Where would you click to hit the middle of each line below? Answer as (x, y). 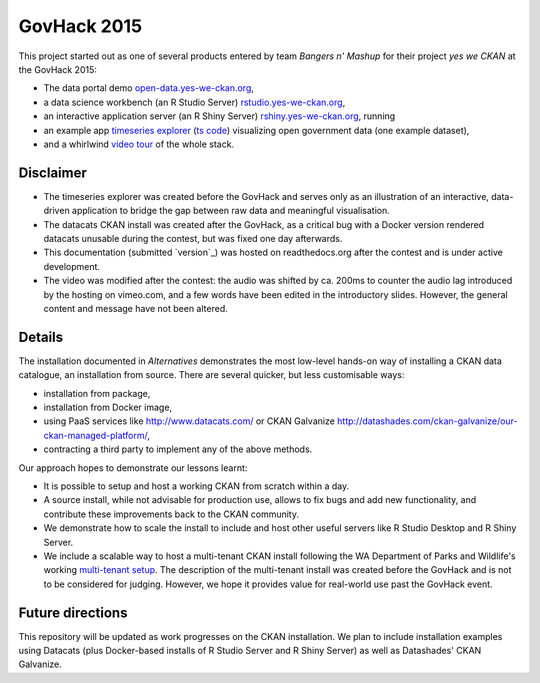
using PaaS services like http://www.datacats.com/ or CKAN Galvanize (189, 421)
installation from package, (97, 393)
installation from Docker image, (108, 407)
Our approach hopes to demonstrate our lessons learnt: (133, 467)
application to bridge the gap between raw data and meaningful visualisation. (230, 211)
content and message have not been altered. (136, 308)
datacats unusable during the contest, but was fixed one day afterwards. (193, 238)
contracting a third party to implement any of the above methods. (178, 449)
